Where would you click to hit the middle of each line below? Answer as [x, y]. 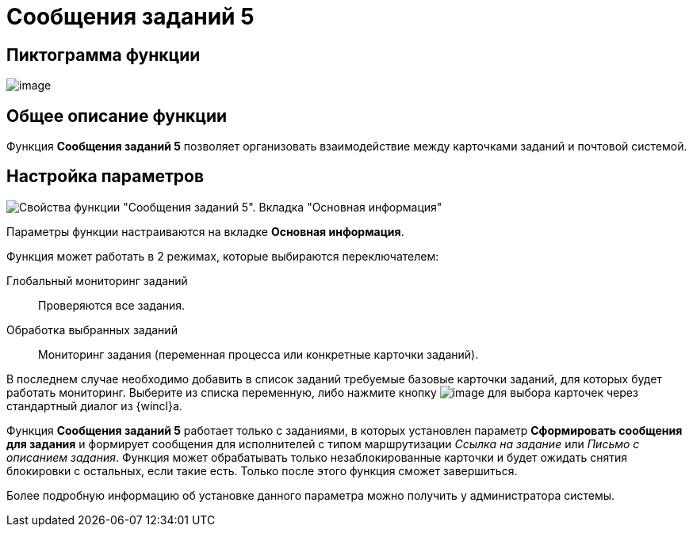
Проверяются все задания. [112, 305]
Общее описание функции [117, 116]
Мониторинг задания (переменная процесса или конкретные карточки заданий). [258, 354]
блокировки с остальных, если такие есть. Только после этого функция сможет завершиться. [262, 470]
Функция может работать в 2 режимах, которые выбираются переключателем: [223, 256]
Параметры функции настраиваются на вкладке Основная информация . [205, 231]
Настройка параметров [105, 177]
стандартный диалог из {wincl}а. [94, 405]
